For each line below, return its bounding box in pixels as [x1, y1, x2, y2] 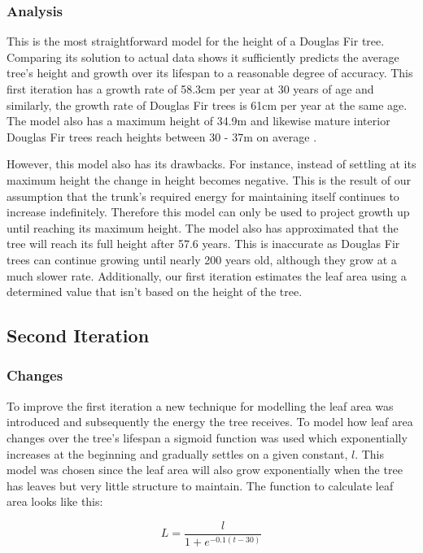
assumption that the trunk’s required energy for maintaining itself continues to [7, 187, 399, 204]
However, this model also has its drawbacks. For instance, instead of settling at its [7, 155, 416, 172]
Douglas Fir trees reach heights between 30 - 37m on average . [7, 128, 317, 145]
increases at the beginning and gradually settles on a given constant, [7, 445, 348, 462]
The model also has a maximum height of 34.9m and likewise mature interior [7, 112, 390, 129]
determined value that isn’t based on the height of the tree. [7, 283, 303, 300]
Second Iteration [7, 323, 150, 348]
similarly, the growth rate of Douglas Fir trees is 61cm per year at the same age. [7, 96, 408, 113]
